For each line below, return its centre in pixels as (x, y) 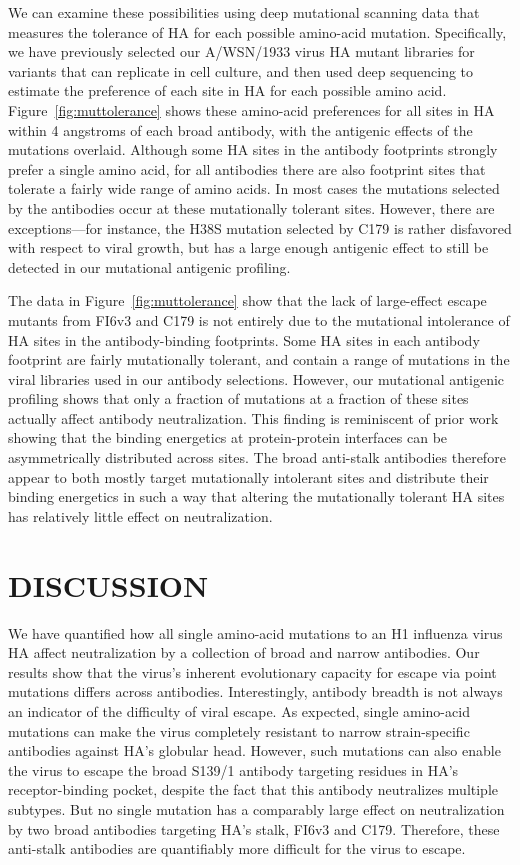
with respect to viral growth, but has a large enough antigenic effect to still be (248, 247)
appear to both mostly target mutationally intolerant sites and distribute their (248, 476)
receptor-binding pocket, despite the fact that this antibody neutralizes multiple (253, 789)
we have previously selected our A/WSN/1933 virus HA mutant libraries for (241, 51)
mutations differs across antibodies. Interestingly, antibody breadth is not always (255, 691)
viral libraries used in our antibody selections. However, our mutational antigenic (256, 378)
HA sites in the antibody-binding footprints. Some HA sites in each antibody (244, 339)
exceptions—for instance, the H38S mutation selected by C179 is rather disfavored (260, 227)
